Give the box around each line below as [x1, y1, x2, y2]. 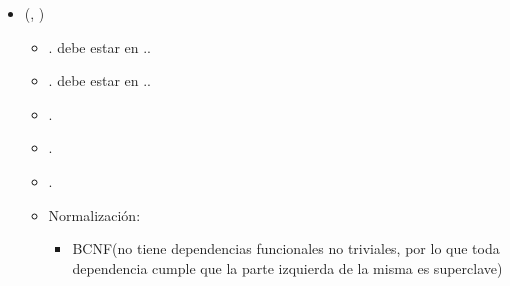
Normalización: [48, 204, 141, 225]
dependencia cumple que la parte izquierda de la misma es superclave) [72, 257, 503, 278]
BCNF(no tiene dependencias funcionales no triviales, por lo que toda [72, 238, 500, 259]
